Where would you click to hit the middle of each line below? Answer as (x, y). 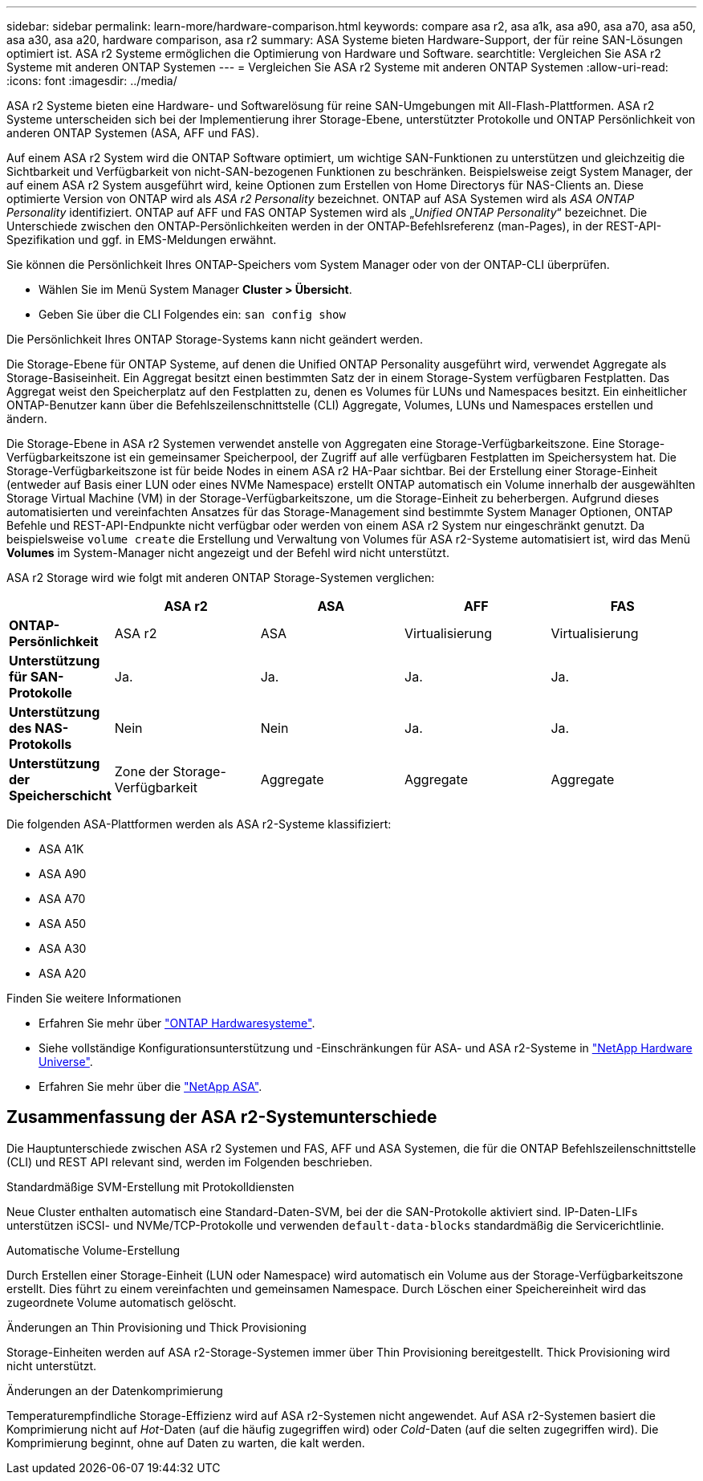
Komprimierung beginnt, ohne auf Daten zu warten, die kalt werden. (186, 1442)
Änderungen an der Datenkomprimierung (115, 1390)
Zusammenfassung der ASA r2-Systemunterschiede (222, 1117)
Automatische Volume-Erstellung (93, 1250)
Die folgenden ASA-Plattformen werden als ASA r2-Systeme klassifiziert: (199, 824)
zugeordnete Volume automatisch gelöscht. (122, 1302)
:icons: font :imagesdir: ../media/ (92, 81)
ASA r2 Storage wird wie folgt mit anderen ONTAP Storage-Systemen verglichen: (221, 578)
